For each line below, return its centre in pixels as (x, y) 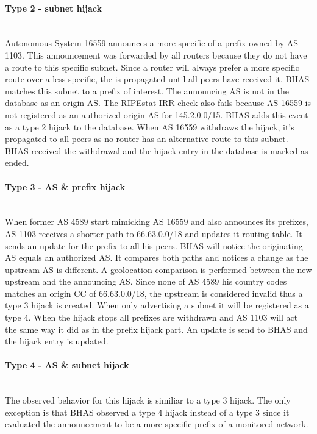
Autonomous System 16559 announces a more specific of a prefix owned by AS (152, 43)
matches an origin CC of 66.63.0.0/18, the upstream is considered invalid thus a (154, 293)
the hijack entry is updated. (57, 341)
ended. (17, 162)
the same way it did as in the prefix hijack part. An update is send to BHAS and (156, 329)
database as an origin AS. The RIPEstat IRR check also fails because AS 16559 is (158, 103)
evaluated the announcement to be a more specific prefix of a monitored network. (157, 424)
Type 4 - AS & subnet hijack (67, 365)
